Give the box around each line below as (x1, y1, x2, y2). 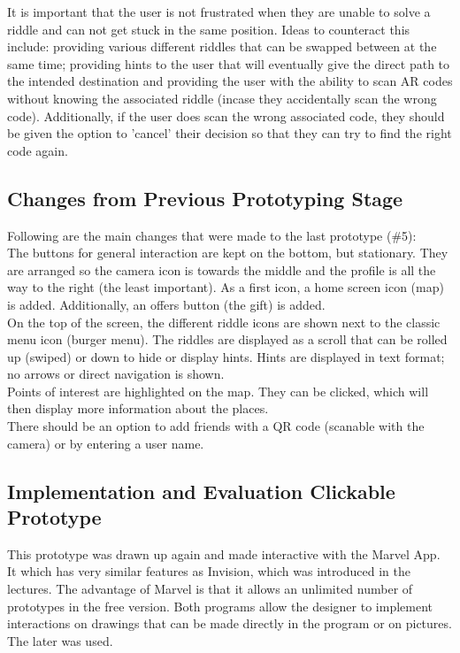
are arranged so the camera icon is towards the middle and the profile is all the (7, 260, 436, 279)
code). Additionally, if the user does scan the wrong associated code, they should (7, 106, 445, 125)
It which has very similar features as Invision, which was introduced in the (7, 562, 410, 580)
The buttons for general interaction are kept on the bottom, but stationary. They (7, 243, 448, 262)
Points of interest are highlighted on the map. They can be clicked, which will (7, 381, 429, 400)
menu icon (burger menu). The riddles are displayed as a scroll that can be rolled (7, 330, 448, 349)
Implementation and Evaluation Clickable (7, 477, 395, 504)
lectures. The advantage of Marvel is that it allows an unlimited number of (7, 580, 413, 598)
